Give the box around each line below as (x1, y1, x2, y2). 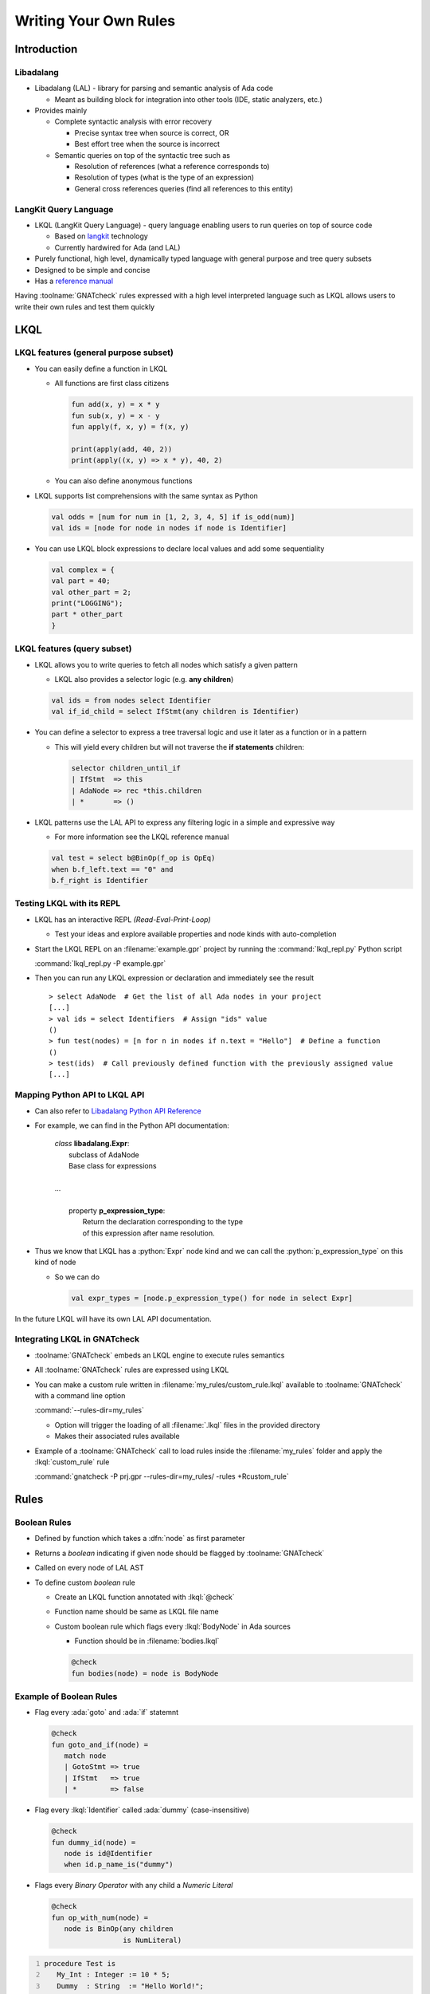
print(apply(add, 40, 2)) (71, 444, 173, 454)
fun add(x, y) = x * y (71, 400, 160, 409)
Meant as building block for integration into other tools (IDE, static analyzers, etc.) (54, 94, 322, 104)
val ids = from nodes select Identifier (51, 696, 211, 705)
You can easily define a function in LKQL (34, 364, 168, 373)
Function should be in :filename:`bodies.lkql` (74, 1636, 220, 1646)
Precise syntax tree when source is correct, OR (74, 128, 229, 137)
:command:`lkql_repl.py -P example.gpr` (34, 958, 166, 968)
